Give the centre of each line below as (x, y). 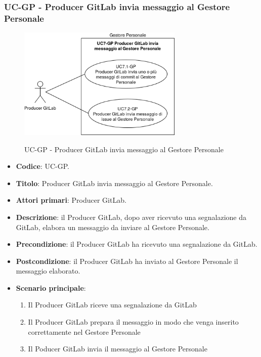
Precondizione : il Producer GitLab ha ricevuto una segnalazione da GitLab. (137, 244)
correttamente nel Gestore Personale (84, 331)
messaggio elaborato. (48, 271)
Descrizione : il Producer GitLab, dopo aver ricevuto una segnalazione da (131, 217)
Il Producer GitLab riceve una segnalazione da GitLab (112, 305)
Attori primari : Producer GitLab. (71, 200)
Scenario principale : (51, 287)
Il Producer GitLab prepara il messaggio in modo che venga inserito (133, 322)
